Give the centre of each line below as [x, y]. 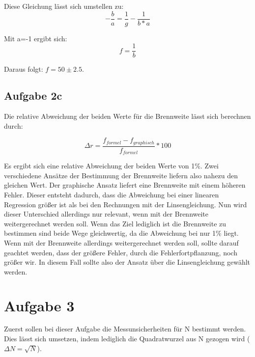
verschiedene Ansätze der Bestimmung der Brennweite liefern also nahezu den [121, 175]
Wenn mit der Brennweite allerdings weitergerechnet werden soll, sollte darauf [121, 242]
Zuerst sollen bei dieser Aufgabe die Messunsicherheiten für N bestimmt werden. [125, 329]
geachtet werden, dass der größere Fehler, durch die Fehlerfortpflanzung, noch [121, 252]
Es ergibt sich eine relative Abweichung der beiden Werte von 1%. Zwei [111, 166]
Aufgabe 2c [33, 96]
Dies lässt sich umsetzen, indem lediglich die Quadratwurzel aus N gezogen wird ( [127, 339]
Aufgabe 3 [39, 305]
